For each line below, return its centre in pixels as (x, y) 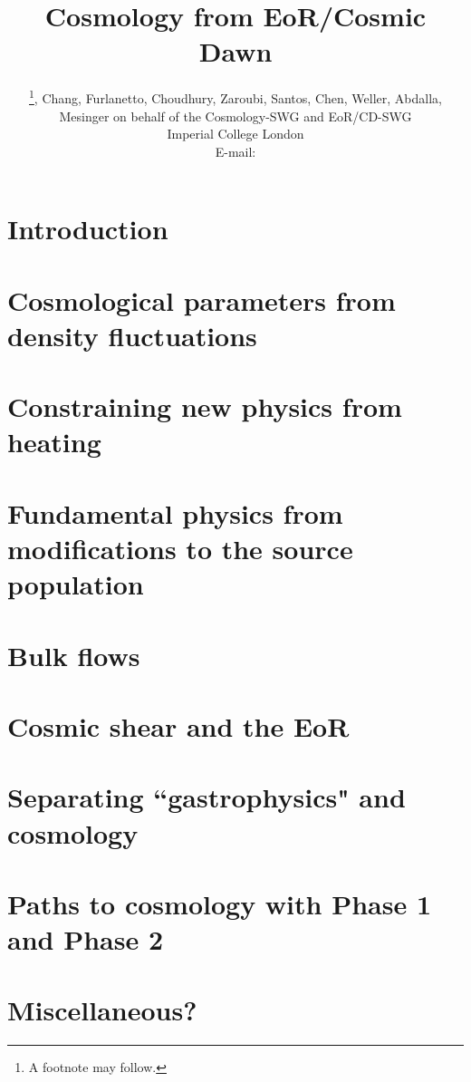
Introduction (88, 229)
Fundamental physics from (175, 512)
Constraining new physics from (205, 406)
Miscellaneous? (102, 1010)
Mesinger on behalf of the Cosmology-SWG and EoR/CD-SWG (235, 116)
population (76, 584)
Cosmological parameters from (202, 299)
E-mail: (235, 151)
